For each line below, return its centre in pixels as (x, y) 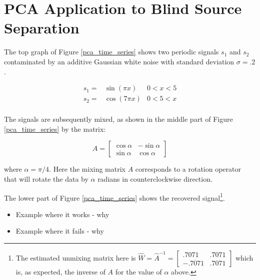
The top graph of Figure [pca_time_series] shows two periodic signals (111, 52)
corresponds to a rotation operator (188, 169)
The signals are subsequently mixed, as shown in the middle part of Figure (118, 119)
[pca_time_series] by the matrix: (55, 129)
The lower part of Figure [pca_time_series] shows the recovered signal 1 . (114, 197)
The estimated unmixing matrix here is (76, 258)
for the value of (138, 272)
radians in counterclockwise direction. (155, 178)
